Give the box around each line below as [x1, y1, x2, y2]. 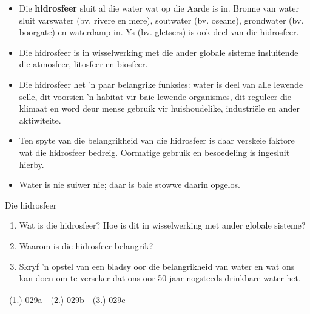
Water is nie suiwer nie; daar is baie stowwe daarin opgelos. [19, 178, 240, 191]
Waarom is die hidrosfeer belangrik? [19, 239, 153, 252]
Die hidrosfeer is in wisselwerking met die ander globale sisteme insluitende [19, 45, 298, 58]
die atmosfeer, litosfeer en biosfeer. [19, 58, 148, 70]
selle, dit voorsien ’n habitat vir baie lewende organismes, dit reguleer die [19, 90, 291, 102]
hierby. [19, 158, 44, 170]
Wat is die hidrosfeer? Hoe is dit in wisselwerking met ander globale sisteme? [19, 219, 306, 232]
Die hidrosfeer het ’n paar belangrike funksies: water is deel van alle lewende [19, 78, 303, 90]
